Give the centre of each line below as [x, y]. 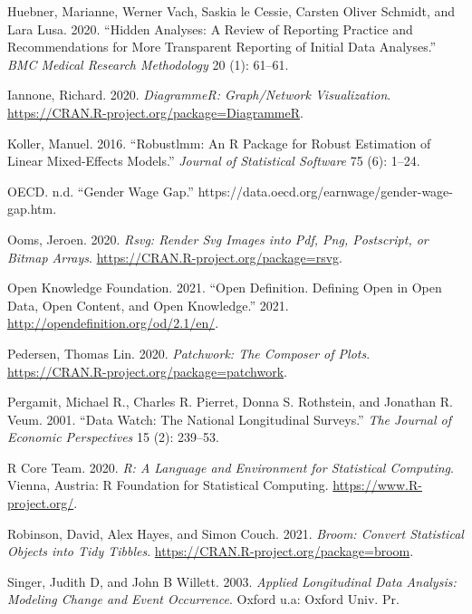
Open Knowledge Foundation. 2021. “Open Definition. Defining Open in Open [225, 288]
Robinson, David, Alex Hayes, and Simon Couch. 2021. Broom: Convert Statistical [236, 533]
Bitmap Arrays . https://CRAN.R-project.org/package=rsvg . [175, 257]
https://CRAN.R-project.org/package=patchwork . [148, 371]
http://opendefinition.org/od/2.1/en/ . [113, 323]
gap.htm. [32, 209]
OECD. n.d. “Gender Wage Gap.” [101, 191]
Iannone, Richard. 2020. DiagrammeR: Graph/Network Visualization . [199, 95]
